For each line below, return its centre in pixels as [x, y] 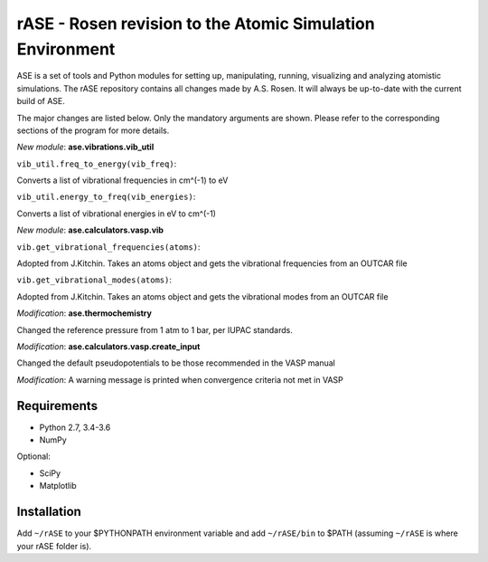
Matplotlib [58, 486]
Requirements [57, 406]
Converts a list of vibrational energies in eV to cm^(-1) [117, 214]
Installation [49, 512]
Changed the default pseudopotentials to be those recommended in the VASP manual [176, 363]
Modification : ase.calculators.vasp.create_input [108, 346]
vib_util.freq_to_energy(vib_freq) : [97, 164]
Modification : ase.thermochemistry [84, 313]
